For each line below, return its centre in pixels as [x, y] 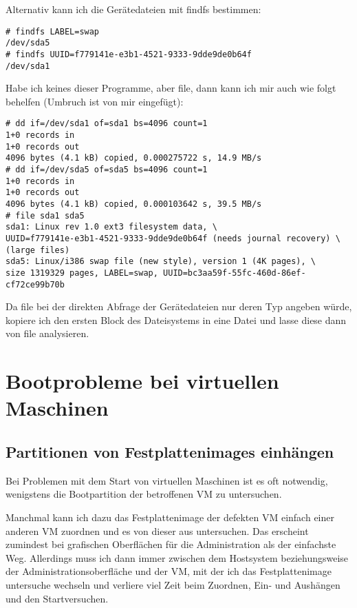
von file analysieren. [47, 333]
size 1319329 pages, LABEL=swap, [82, 273]
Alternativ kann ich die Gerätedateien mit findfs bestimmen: [133, 9]
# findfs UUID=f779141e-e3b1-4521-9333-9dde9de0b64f [129, 54]
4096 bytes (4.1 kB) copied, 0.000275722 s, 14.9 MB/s [134, 158]
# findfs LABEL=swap [53, 31]
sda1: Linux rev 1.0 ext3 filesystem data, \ [111, 227]
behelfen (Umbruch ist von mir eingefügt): [95, 101]
